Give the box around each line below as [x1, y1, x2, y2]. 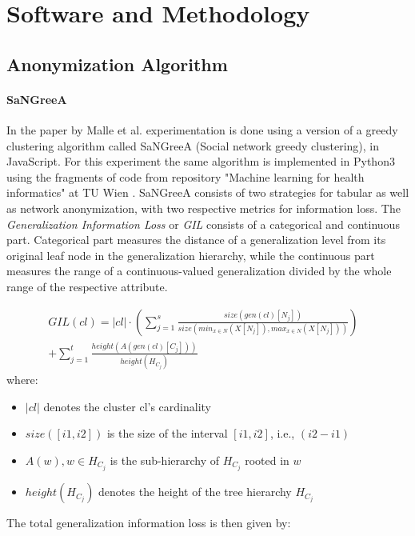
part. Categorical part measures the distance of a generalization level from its [6, 231, 386, 248]
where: [6, 371, 38, 388]
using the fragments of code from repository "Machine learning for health [6, 168, 365, 185]
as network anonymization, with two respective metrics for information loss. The [6, 199, 401, 216]
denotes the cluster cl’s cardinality [43, 398, 212, 414]
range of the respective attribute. [6, 278, 168, 294]
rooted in [245, 451, 289, 468]
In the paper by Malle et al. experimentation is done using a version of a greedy [6, 121, 398, 138]
